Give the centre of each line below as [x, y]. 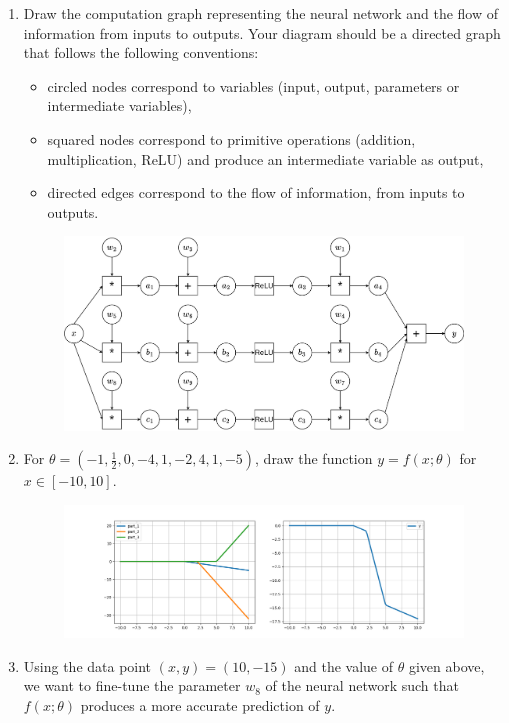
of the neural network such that [362, 685]
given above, [446, 665]
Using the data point [87, 665]
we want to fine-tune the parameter [132, 685]
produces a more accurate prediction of [200, 705]
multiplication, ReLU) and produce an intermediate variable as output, [265, 158]
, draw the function [314, 458]
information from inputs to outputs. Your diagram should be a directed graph [262, 32]
